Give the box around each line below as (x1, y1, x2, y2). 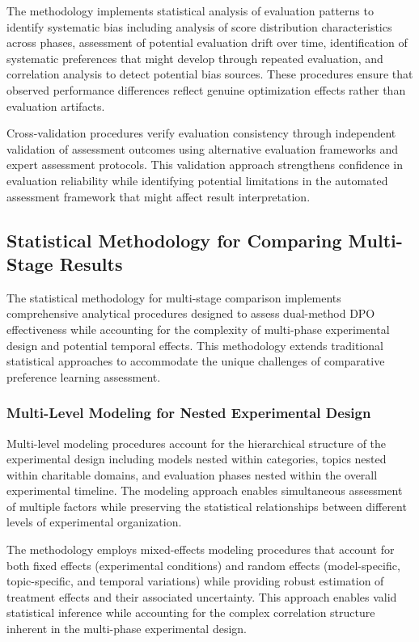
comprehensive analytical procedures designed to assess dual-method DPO (6, 305, 375, 322)
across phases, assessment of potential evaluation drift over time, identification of (6, 34, 408, 51)
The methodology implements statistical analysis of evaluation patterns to (6, 2, 374, 19)
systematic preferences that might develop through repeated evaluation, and (6, 49, 383, 66)
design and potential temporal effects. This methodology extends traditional (6, 336, 383, 353)
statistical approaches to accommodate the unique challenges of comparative (6, 353, 385, 370)
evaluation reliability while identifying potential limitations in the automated (6, 171, 388, 188)
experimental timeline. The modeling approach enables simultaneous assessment (6, 482, 403, 499)
